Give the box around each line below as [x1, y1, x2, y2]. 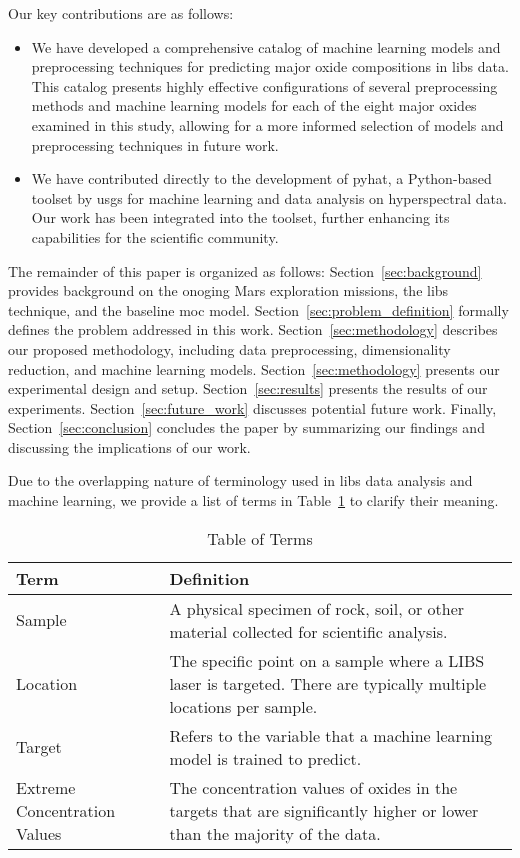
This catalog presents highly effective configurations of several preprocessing [31, 75, 498, 96]
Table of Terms [207, 526, 313, 550]
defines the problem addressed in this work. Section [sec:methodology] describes [8, 319, 498, 340]
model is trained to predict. [169, 746, 362, 770]
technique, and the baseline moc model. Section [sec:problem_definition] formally [8, 299, 509, 320]
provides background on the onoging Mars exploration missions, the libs [8, 280, 449, 301]
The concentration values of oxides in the [169, 775, 458, 799]
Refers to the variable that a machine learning [169, 723, 493, 747]
